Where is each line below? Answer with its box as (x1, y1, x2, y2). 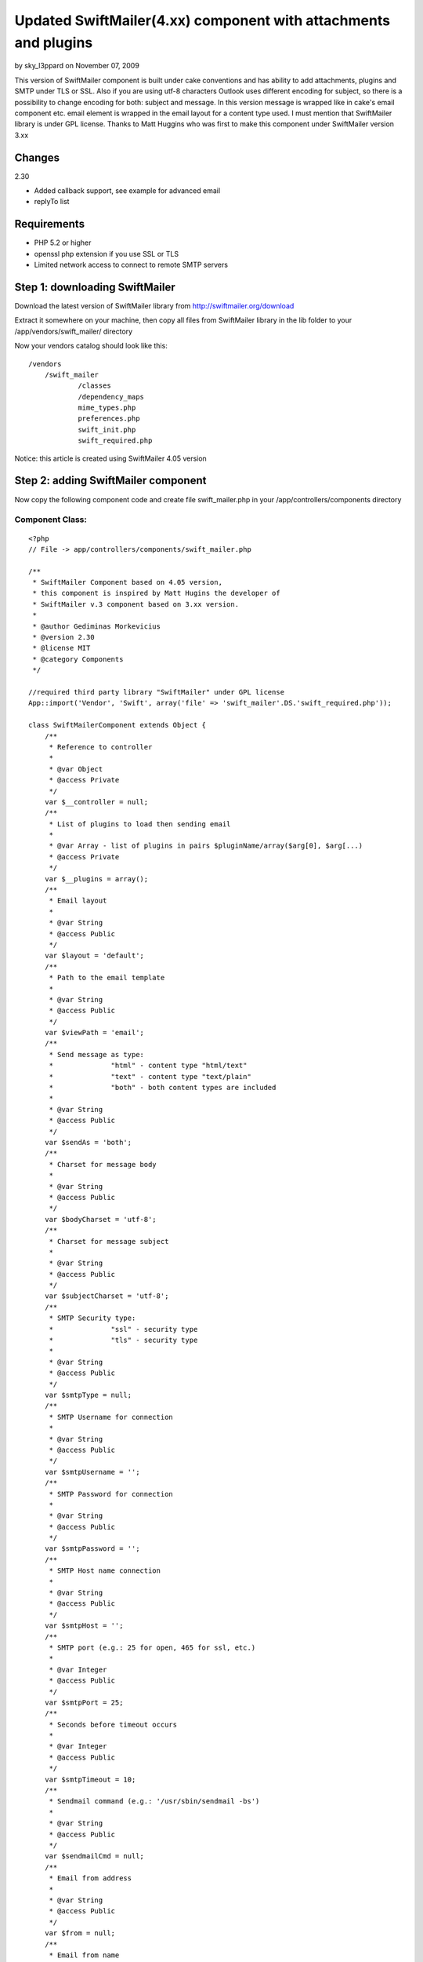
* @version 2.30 (32, 633, 95, 642)
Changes (14, 151, 60, 164)
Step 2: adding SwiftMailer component (14, 474, 207, 487)
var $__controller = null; (44, 797, 149, 806)
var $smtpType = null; (44, 1390, 132, 1399)
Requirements (14, 217, 85, 231)
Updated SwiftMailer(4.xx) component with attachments (14, 12, 391, 29)
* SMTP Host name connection (49, 1566, 161, 1575)
